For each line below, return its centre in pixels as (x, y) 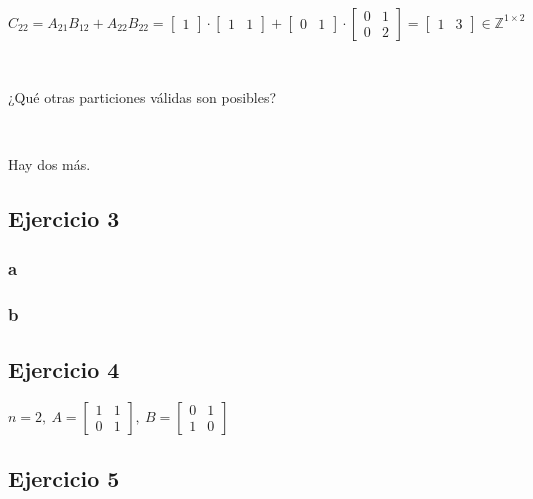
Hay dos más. (49, 164)
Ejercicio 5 (64, 478)
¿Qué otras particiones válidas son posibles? (142, 97)
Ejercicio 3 (64, 218)
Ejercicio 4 (64, 368)
